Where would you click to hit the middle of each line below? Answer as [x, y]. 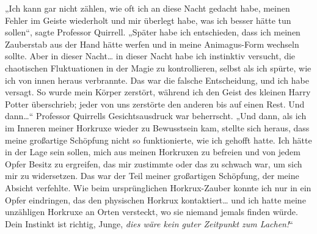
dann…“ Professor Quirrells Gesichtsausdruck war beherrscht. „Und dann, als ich [156, 116]
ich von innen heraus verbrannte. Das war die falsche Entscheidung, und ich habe [157, 80]
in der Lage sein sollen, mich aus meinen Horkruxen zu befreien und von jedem [153, 152]
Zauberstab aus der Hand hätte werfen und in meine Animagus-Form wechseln [152, 44]
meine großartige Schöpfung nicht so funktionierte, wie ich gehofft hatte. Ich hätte [158, 140]
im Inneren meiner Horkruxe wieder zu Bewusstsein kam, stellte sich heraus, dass [157, 127]
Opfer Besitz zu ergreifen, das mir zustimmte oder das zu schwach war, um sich [154, 163]
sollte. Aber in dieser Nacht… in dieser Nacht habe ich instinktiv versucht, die [150, 56]
